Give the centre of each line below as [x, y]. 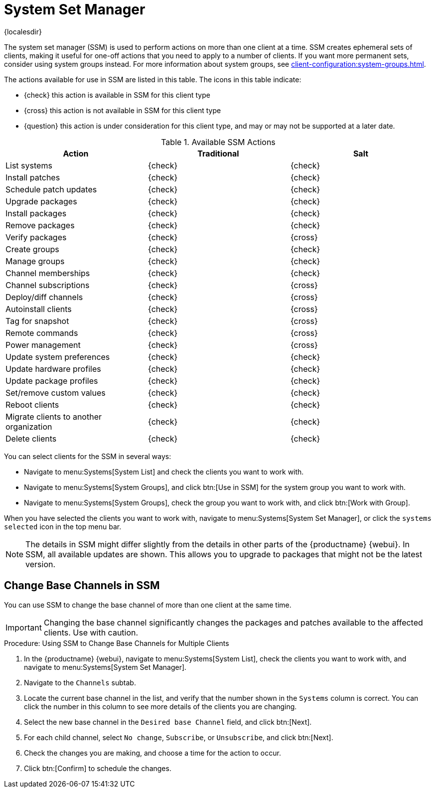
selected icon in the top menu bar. [63, 526]
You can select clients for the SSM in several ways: [88, 456]
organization [29, 426]
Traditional [218, 153]
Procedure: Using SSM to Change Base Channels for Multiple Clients [117, 643]
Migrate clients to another [54, 416]
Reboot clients [32, 404]
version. [41, 564]
